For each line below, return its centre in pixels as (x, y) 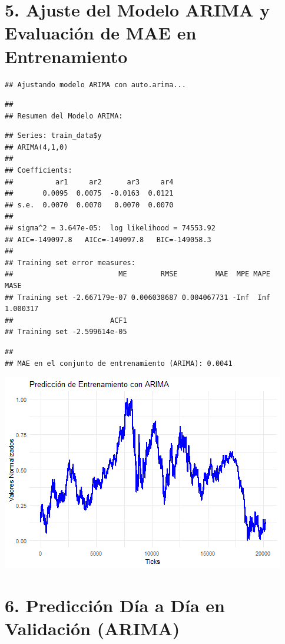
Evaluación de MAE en (101, 33)
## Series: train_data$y (53, 136)
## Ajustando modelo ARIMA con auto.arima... (95, 85)
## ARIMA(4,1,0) (37, 147)
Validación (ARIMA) (92, 628)
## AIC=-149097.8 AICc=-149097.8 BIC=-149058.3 (108, 240)
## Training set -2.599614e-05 (66, 332)
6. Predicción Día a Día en (115, 605)
